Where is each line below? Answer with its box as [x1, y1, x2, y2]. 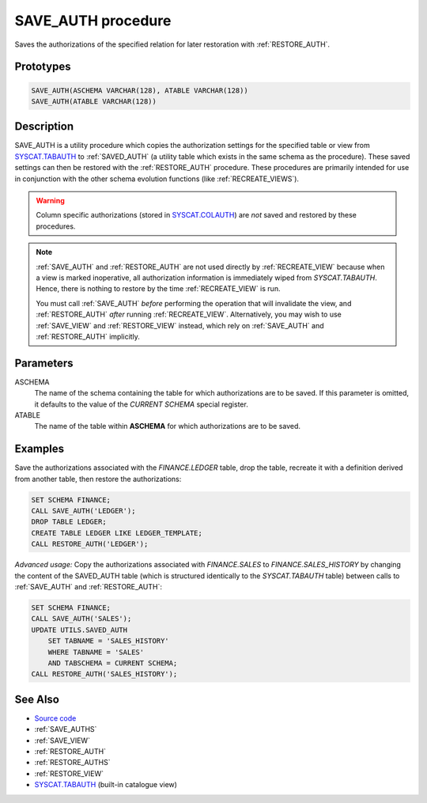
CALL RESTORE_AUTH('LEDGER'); [31, 540, 149, 549]
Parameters [14, 356, 74, 369]
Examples [14, 442, 65, 456]
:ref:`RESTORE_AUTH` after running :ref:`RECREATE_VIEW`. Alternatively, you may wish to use [36, 309, 342, 320]
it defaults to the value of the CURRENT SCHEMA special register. [34, 400, 248, 409]
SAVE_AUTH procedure [14, 12, 172, 29]
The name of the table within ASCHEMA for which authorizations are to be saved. [34, 422, 300, 431]
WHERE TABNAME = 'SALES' [47, 647, 145, 657]
